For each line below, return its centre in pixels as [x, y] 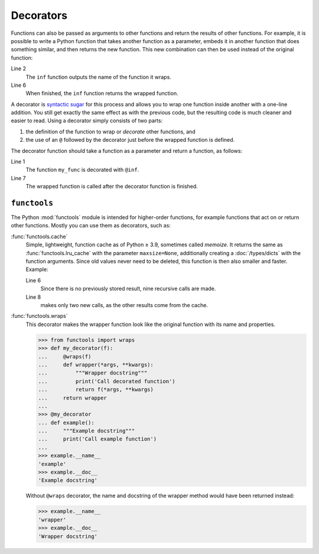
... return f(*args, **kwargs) [96, 390]
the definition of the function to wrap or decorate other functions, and [110, 131]
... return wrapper [73, 398]
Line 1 [18, 162]
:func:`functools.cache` [39, 236]
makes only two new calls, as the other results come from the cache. [124, 305]
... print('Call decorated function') [107, 381]
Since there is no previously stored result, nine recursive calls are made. [128, 289]
